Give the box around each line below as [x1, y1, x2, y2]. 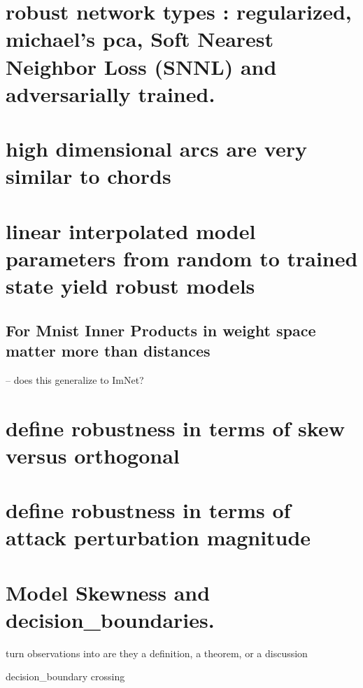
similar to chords [6, 162, 171, 190]
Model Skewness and [6, 578, 211, 606]
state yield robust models [6, 271, 255, 300]
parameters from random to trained [6, 243, 358, 272]
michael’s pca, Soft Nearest [6, 24, 274, 53]
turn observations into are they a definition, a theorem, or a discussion [6, 645, 308, 660]
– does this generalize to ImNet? [6, 372, 144, 387]
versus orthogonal [6, 440, 180, 469]
